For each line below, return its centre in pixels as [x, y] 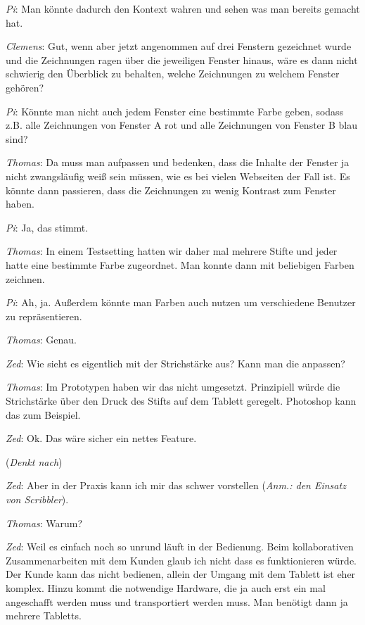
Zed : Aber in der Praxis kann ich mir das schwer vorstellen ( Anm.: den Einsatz [176, 485]
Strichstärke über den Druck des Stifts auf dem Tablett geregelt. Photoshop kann [181, 401]
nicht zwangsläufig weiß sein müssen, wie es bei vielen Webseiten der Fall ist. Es [178, 176]
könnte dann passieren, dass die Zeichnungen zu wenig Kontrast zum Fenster [171, 190]
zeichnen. [25, 278]
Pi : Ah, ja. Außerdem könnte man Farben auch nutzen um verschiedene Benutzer [181, 302]
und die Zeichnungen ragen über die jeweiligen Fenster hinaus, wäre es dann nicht [182, 59]
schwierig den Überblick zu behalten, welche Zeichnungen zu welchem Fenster [173, 74]
